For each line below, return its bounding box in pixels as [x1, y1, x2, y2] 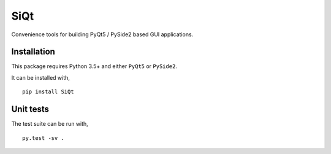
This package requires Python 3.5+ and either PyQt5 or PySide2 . [11, 63, 178, 70]
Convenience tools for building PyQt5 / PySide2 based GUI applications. [11, 31, 194, 38]
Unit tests [11, 104, 49, 115]
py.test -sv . [22, 134, 64, 141]
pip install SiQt [22, 88, 74, 95]
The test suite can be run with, [11, 120, 88, 128]
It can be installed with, [11, 74, 70, 81]
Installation [11, 47, 55, 57]
